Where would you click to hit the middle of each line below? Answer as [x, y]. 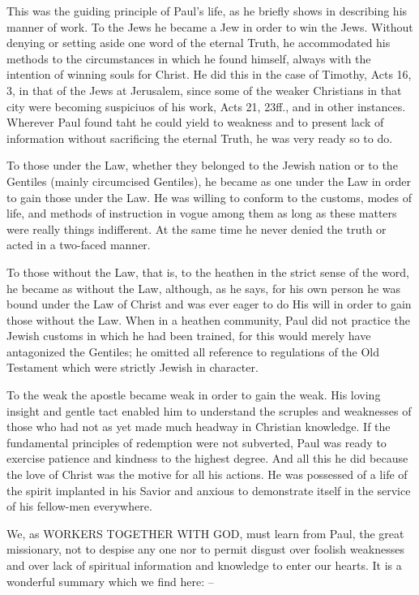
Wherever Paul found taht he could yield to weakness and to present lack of [195, 122]
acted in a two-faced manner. [79, 245]
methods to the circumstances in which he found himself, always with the [189, 58]
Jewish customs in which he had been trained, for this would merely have [189, 336]
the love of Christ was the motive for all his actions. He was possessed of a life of [207, 474]
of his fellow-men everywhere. [79, 506]
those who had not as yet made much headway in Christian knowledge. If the [199, 427]
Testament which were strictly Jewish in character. [133, 367]
